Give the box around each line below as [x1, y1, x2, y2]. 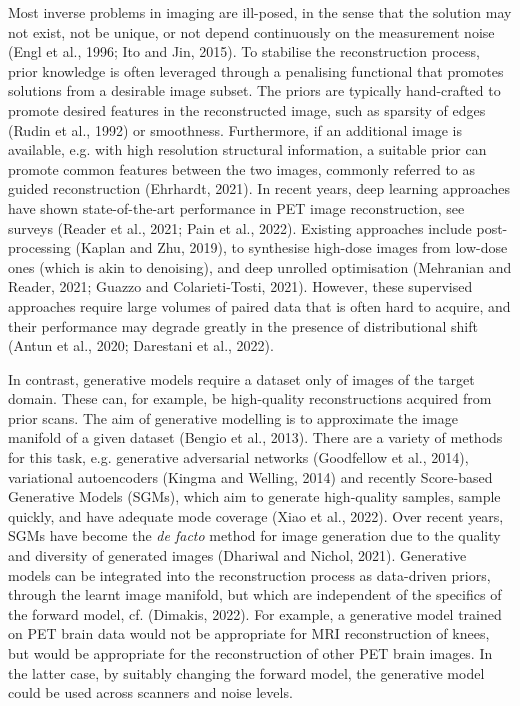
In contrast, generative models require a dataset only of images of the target [8, 368, 475, 389]
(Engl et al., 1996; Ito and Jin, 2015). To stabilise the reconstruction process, [8, 41, 480, 62]
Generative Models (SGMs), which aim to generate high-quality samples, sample [8, 486, 501, 507]
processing [8, 237, 71, 258]
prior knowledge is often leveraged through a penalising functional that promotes [8, 60, 504, 81]
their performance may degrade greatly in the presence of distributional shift [8, 315, 478, 336]
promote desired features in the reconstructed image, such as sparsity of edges [8, 99, 486, 120]
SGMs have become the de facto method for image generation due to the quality [8, 525, 501, 546]
